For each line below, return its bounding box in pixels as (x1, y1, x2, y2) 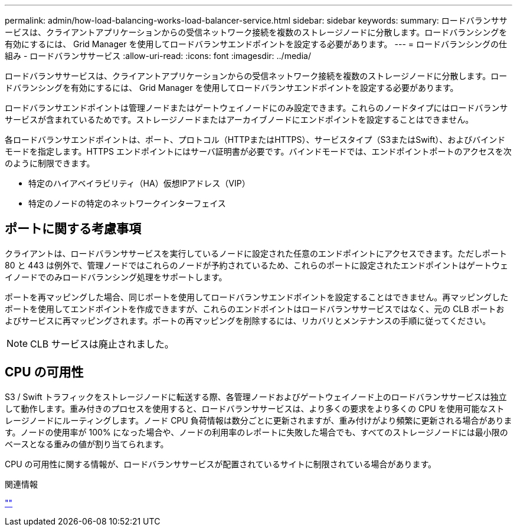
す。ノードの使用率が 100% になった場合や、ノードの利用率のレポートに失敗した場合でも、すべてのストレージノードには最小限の (5, 427, 508, 437)
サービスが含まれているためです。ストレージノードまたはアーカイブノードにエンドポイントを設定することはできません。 (5, 114, 474, 124)
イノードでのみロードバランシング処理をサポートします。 (5, 271, 227, 282)
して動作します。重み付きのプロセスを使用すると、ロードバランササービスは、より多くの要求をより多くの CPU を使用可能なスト (5, 403, 505, 414)
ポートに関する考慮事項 (5, 221, 141, 237)
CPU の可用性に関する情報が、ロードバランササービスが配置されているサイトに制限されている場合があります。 (5, 458, 437, 469)
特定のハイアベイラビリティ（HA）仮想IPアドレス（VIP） (28, 178, 250, 188)
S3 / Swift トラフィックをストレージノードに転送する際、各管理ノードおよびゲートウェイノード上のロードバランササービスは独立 (5, 391, 507, 402)
